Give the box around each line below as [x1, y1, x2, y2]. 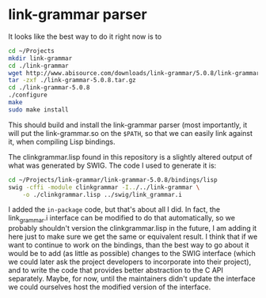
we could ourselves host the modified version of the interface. [8, 282, 211, 292]
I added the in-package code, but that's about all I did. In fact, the [8, 205, 220, 214]
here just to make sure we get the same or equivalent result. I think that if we [8, 232, 258, 242]
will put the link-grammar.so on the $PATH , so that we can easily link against [8, 128, 253, 138]
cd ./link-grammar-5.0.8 [8, 84, 90, 92]
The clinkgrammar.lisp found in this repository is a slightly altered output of [8, 152, 253, 161]
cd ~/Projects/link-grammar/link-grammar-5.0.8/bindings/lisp [8, 175, 218, 183]
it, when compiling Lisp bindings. [8, 137, 116, 146]
